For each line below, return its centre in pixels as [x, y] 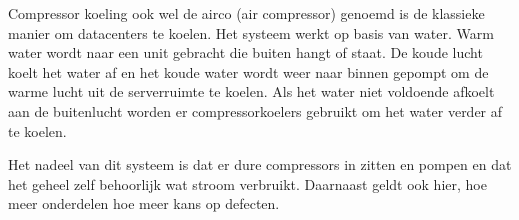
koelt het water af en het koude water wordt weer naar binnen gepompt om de [248, 71]
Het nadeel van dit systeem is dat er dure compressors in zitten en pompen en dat [260, 164]
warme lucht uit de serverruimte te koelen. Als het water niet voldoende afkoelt [251, 91]
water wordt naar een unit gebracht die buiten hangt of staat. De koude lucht [245, 52]
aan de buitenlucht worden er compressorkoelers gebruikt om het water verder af [255, 110]
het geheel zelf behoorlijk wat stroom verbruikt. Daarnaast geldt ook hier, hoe [247, 183]
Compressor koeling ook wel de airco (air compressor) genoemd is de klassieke [246, 13]
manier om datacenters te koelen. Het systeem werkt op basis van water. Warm [251, 32]
